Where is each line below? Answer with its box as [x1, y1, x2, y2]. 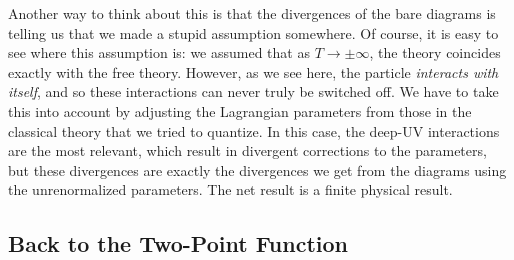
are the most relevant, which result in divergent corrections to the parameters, [8, 140, 487, 161]
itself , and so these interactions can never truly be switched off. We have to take [8, 81, 499, 102]
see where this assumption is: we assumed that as [8, 42, 310, 63]
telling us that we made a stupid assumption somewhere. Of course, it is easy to [8, 22, 499, 43]
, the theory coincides [369, 42, 501, 63]
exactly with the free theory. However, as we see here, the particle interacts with [8, 61, 499, 82]
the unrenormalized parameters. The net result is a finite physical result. [8, 179, 453, 200]
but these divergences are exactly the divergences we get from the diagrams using [8, 159, 507, 180]
